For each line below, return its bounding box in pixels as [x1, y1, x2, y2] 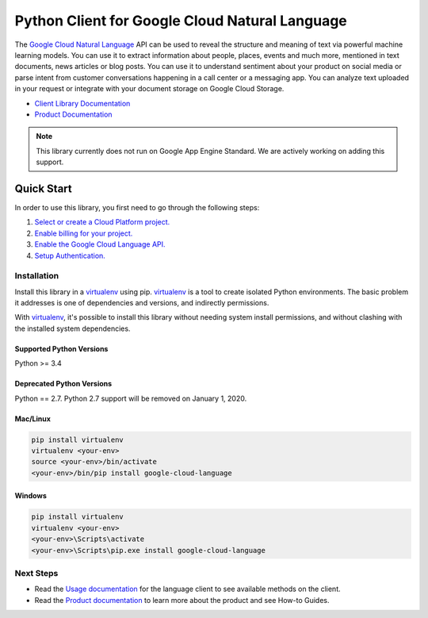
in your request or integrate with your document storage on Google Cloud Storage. [14, 84, 285, 94]
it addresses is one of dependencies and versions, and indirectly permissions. [14, 298, 269, 308]
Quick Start [14, 182, 72, 195]
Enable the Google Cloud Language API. [34, 240, 166, 249]
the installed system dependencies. [14, 324, 131, 333]
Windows [14, 491, 47, 501]
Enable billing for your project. [34, 228, 133, 238]
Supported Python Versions [14, 344, 109, 353]
